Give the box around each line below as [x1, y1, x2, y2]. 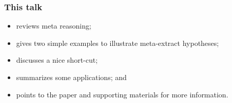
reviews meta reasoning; [16, 20, 91, 31]
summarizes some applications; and [16, 72, 127, 82]
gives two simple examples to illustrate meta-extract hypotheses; [16, 37, 219, 48]
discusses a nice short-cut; [16, 55, 98, 65]
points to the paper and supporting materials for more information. [16, 89, 228, 99]
